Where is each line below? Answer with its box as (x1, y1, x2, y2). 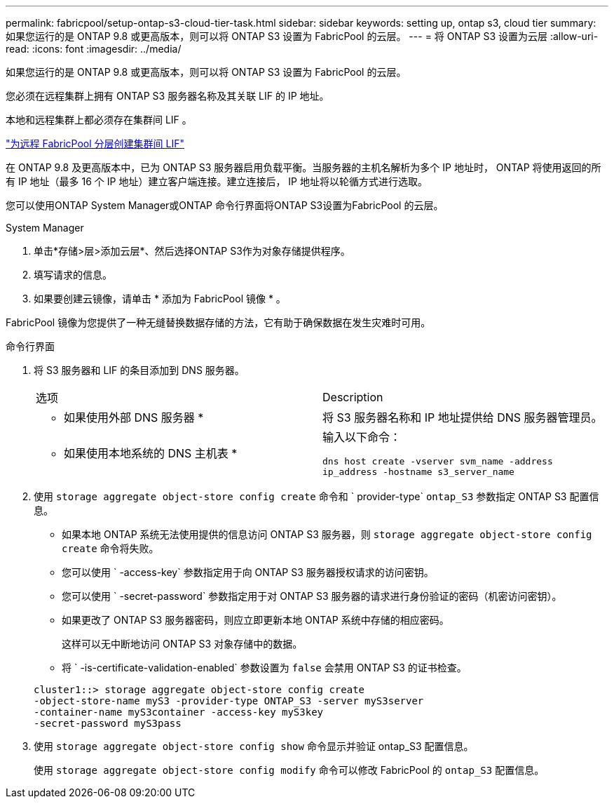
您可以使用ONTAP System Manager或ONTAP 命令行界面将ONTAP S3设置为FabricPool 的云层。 (6, 199, 444, 211)
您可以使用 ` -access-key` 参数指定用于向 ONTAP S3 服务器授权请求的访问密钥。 (62, 566, 434, 578)
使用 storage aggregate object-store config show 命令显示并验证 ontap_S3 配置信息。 (34, 740, 474, 752)
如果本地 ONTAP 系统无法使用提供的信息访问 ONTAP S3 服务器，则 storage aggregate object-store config (62, 528, 592, 540)
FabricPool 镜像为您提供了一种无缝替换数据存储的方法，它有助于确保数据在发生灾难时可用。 (6, 316, 431, 328)
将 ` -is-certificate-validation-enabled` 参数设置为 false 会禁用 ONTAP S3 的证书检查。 (62, 662, 467, 674)
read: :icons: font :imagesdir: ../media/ (6, 43, 182, 55)
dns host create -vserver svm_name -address (322, 456, 553, 467)
